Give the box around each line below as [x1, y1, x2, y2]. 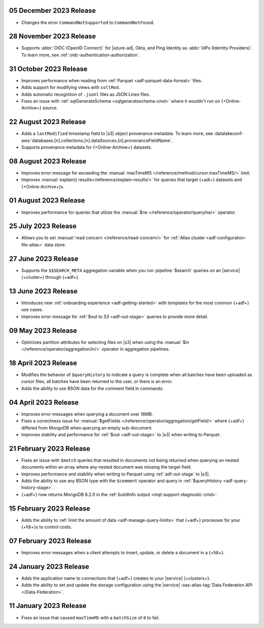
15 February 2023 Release [9, 504, 90, 513]
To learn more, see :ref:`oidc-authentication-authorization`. [21, 52, 140, 58]
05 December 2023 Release [9, 6, 96, 15]
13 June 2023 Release [9, 287, 78, 295]
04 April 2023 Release [9, 398, 79, 406]
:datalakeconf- [214, 131, 244, 136]
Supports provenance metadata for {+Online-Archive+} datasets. [21, 144, 153, 150]
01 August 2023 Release [9, 196, 85, 205]
